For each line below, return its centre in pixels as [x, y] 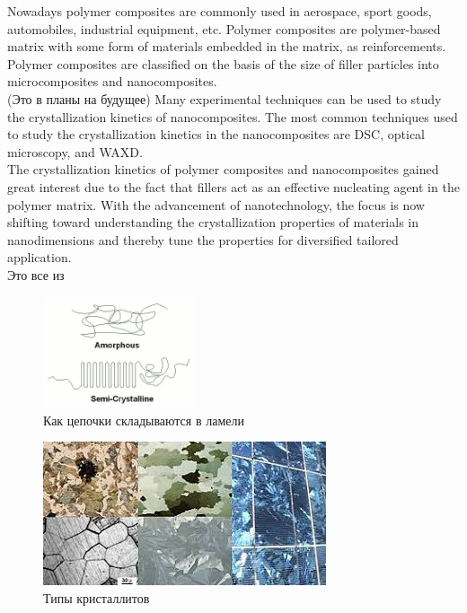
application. [40, 257]
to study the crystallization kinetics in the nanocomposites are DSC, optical [216, 134]
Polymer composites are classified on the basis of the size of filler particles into [223, 63]
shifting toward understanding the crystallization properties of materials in [213, 222]
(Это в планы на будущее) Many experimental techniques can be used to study [225, 98]
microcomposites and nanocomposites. [112, 81]
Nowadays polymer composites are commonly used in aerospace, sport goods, [220, 11]
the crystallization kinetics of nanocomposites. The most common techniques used [233, 116]
